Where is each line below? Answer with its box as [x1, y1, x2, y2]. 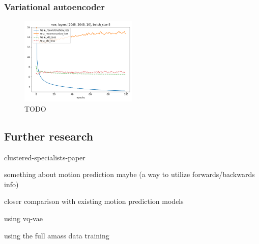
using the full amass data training [4, 230, 109, 240]
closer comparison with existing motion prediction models [4, 196, 184, 206]
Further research [4, 128, 94, 144]
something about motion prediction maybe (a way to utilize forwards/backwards [4, 169, 255, 180]
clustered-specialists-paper [4, 152, 85, 162]
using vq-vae [4, 213, 43, 223]
